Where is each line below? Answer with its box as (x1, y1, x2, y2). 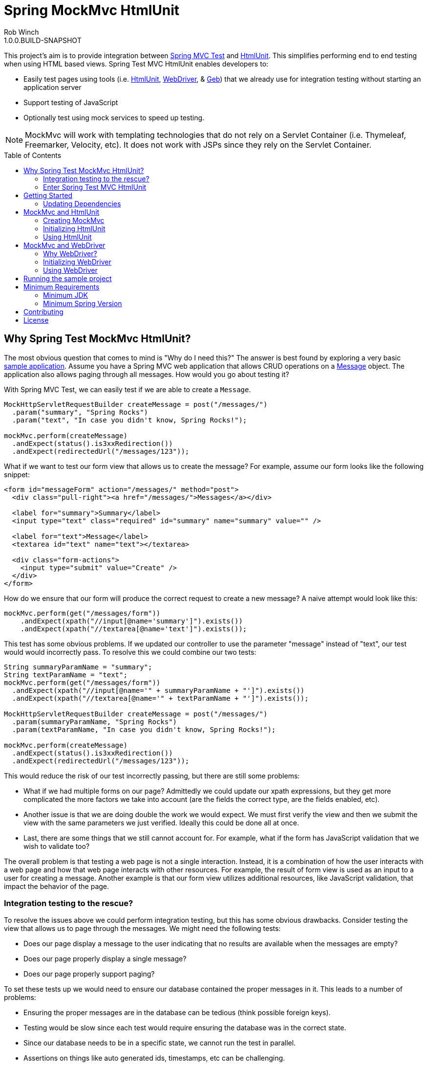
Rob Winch (4, 27, 39, 36)
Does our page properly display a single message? (23, 955, 187, 963)
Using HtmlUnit (43, 232, 92, 241)
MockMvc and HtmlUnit (23, 207, 100, 216)
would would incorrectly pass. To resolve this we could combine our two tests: (4, 647, 256, 656)
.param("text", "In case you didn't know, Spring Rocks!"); (12, 416, 247, 424)
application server (23, 83, 82, 91)
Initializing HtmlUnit (43, 224, 106, 233)
